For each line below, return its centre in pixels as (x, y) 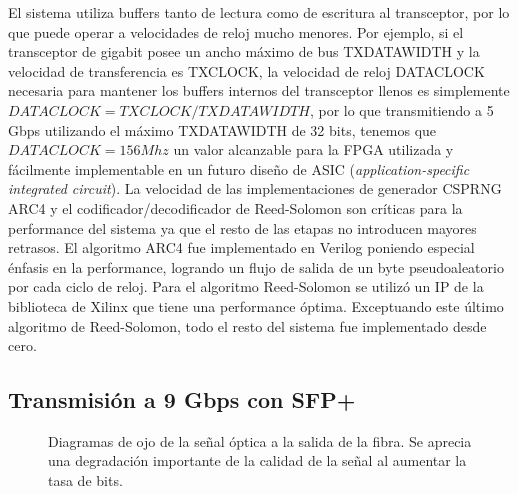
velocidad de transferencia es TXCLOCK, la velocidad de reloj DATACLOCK (246, 70)
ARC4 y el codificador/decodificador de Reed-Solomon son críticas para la (235, 207)
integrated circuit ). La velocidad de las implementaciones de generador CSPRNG (255, 188)
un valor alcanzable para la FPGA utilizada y (313, 149)
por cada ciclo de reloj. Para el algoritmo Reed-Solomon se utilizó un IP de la (246, 286)
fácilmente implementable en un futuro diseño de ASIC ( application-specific (239, 168)
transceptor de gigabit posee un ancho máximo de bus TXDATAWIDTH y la (244, 51)
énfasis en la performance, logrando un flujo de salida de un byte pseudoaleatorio (256, 266)
